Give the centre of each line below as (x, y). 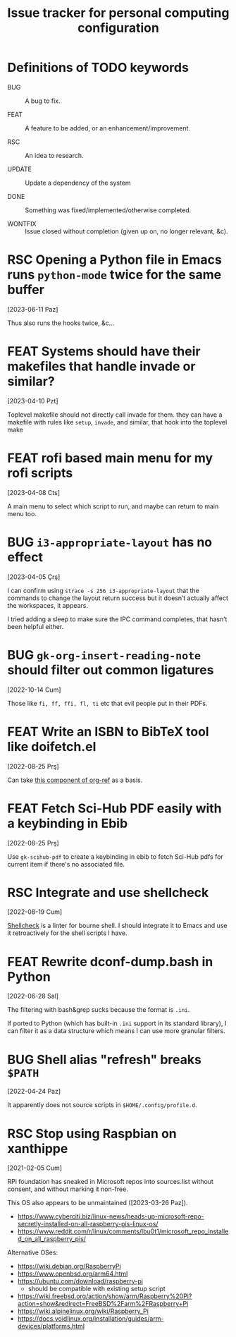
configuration (118, 28)
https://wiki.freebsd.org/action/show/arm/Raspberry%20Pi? (105, 1296)
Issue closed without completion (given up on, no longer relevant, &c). (126, 231)
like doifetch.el (52, 746)
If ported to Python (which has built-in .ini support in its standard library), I (117, 1023)
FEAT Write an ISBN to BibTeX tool (108, 732)
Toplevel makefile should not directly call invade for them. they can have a (115, 415)
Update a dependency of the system (78, 183)
